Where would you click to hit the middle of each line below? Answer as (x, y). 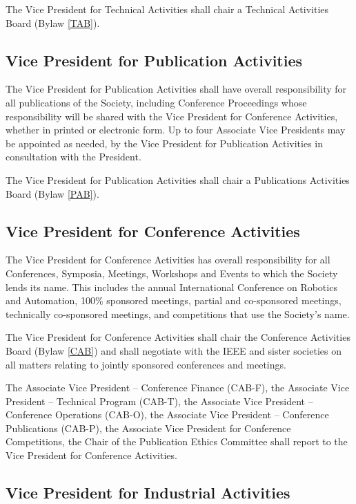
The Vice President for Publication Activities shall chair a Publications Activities (178, 179)
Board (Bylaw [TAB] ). (53, 22)
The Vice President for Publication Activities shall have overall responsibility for (176, 89)
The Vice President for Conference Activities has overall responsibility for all (168, 260)
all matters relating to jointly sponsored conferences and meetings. (146, 364)
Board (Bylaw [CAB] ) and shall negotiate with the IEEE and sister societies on (174, 350)
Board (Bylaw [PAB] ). (52, 193)
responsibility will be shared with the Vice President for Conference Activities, (172, 116)
